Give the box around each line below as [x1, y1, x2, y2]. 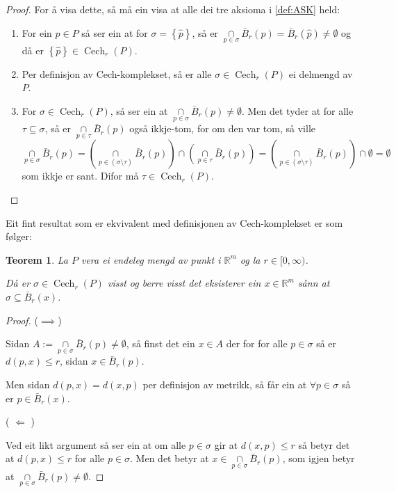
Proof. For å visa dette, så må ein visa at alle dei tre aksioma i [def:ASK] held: [6, 2, 340, 16]
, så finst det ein [126, 336, 195, 351]
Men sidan [6, 377, 50, 391]
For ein [22, 25, 52, 40]
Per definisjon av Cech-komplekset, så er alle [22, 66, 212, 81]
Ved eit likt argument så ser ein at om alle [6, 437, 186, 452]
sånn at [297, 276, 330, 290]
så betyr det [298, 437, 350, 452]
